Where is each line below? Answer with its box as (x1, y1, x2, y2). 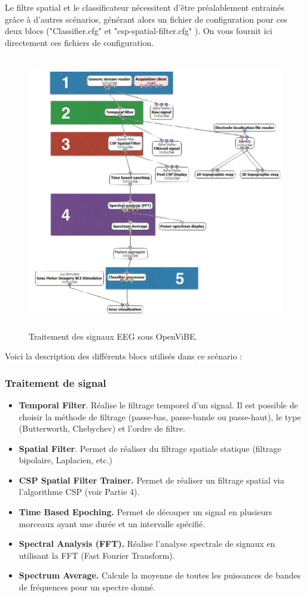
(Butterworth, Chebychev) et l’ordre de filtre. (19, 422, 185, 435)
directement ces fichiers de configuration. (5, 36, 154, 48)
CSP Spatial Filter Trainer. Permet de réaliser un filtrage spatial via (19, 473, 284, 486)
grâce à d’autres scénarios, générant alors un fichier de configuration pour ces (5, 13, 287, 25)
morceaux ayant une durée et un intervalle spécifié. (19, 517, 206, 530)
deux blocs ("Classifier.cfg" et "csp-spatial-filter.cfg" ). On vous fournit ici (5, 24, 273, 37)
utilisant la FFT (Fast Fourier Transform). (19, 549, 175, 561)
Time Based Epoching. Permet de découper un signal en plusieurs (19, 506, 273, 518)
